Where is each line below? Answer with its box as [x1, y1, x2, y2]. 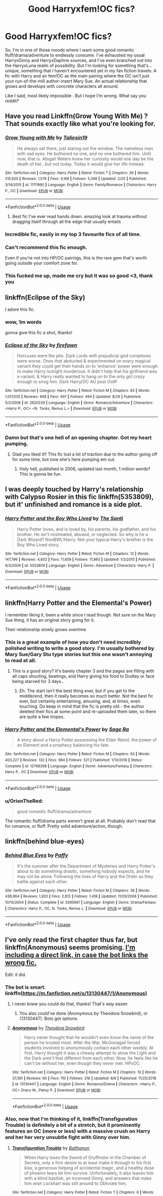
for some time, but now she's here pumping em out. [12, 457, 116, 462]
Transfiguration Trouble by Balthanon [12, 1145, 90, 1151]
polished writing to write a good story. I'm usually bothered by [5, 645, 154, 652]
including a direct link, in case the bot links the [5, 951, 148, 959]
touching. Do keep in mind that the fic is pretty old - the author [19, 703, 145, 709]
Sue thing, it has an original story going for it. [5, 617, 95, 623]
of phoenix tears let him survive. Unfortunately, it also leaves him [24, 1170, 154, 1176]
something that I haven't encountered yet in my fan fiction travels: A [21, 67, 157, 74]
